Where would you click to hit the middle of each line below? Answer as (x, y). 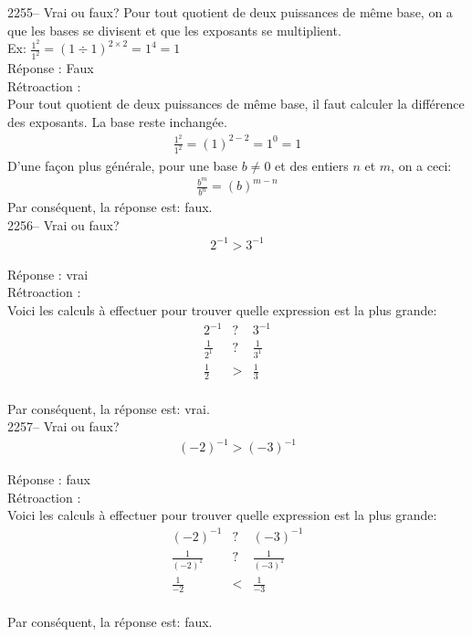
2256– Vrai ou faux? (63, 224)
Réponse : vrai (48, 274)
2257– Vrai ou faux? (63, 426)
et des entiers (312, 165)
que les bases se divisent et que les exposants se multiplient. (174, 30)
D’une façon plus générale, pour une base (123, 165)
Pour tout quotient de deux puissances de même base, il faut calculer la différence (236, 104)
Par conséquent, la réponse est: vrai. (109, 408)
